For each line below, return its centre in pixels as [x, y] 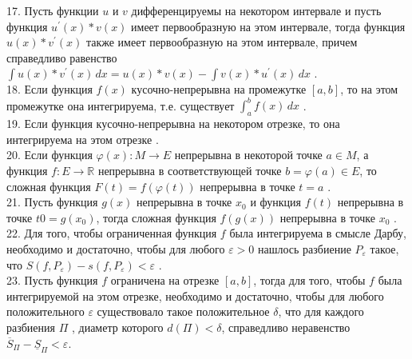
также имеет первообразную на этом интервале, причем [222, 42]
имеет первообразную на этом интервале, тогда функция [268, 26]
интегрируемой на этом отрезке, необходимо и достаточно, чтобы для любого [195, 295]
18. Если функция [50, 89]
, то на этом [369, 89]
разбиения [31, 327]
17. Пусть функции [53, 10]
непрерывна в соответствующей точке [190, 171]
